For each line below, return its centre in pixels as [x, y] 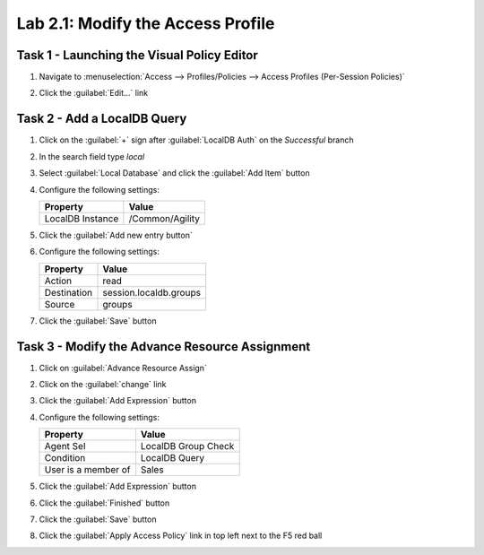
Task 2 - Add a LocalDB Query [102, 119]
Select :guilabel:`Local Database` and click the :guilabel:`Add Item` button [174, 173]
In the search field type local [92, 156]
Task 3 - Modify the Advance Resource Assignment [164, 347]
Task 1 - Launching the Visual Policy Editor [138, 55]
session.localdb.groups [152, 292]
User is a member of [87, 470]
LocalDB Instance [82, 218]
